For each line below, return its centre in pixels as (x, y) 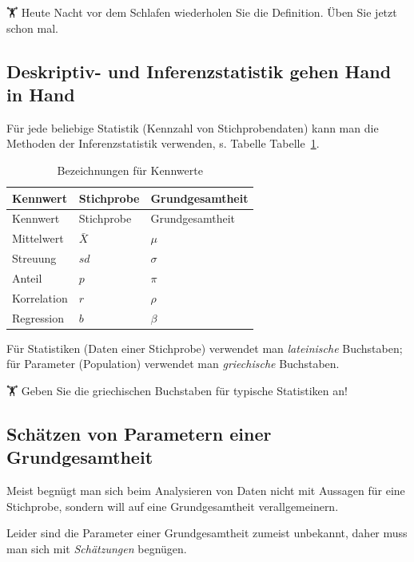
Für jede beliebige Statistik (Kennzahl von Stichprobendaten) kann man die (193, 127)
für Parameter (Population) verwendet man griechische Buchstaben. (173, 364)
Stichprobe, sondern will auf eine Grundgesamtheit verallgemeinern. (173, 506)
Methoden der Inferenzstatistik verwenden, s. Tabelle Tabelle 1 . (163, 143)
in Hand (41, 94)
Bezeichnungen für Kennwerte (130, 170)
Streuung (34, 258)
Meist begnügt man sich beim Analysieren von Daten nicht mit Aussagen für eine (206, 491)
